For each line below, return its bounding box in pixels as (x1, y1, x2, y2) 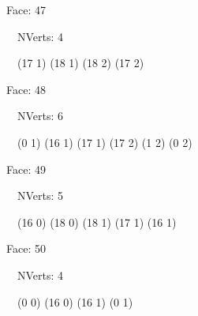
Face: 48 (6, 81, 46, 97)
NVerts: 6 (17, 107, 64, 124)
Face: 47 (6, 2, 46, 17)
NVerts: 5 (17, 187, 64, 204)
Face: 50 (6, 240, 46, 257)
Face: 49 (6, 160, 46, 177)
